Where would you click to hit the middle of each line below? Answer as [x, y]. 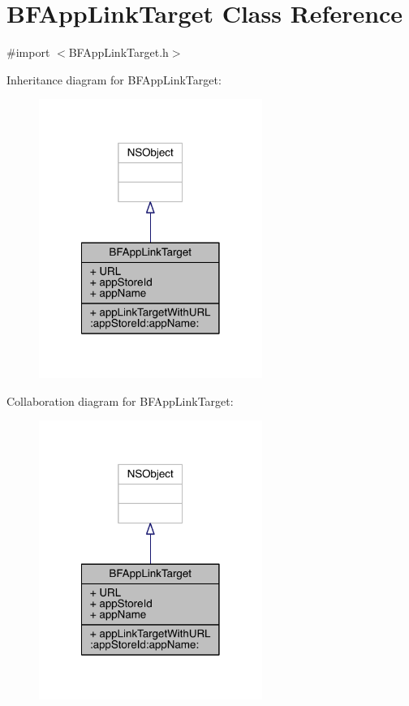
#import [28, 52]
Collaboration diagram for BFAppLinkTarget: [120, 400]
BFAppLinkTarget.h [118, 52]
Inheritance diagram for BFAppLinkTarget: [114, 79]
